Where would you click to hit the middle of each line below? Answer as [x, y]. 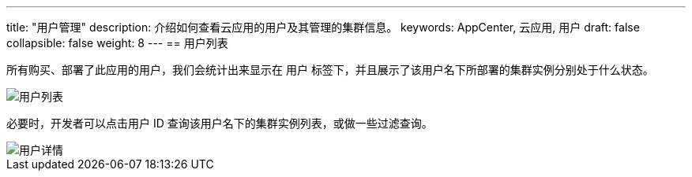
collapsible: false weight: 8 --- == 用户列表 [117, 43]
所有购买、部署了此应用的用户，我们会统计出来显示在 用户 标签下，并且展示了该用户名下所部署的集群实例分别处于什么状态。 [330, 70]
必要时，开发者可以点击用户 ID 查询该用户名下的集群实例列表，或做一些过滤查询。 [220, 123]
